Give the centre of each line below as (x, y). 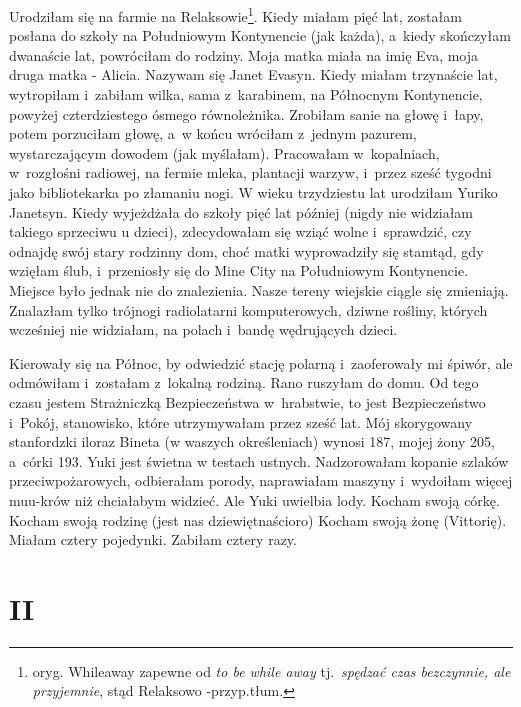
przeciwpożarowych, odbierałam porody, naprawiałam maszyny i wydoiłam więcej (261, 480)
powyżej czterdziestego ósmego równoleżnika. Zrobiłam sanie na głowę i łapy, (246, 113)
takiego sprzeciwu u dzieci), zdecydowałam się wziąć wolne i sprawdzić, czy (240, 231)
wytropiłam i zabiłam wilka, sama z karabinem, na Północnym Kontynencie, (246, 94)
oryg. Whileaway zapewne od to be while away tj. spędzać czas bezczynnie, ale (271, 670)
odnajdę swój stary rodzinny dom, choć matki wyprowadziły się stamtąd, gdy (246, 250)
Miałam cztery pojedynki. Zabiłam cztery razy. (153, 539)
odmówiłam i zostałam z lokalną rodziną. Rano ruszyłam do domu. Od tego (244, 382)
